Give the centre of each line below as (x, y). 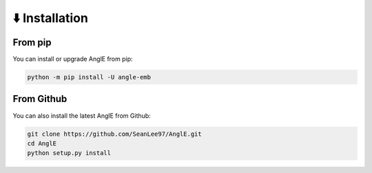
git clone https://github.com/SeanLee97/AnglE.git (115, 134)
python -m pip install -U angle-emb (89, 77)
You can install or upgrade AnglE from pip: (73, 59)
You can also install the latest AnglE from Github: (82, 115)
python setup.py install (69, 153)
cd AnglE (42, 143)
